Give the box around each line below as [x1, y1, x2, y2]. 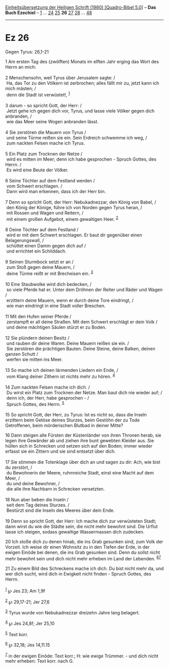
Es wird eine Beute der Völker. [6, 167, 69, 173]
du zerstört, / [5, 464, 33, 470]
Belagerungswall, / [5, 237, 44, 244]
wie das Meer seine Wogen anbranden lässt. [6, 118, 99, 124]
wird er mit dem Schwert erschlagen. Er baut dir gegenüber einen [6, 232, 142, 238]
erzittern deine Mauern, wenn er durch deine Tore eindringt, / [6, 297, 134, 303]
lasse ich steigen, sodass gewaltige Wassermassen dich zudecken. [5, 529, 145, 535]
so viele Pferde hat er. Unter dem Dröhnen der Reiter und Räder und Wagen [6, 287, 163, 293]
